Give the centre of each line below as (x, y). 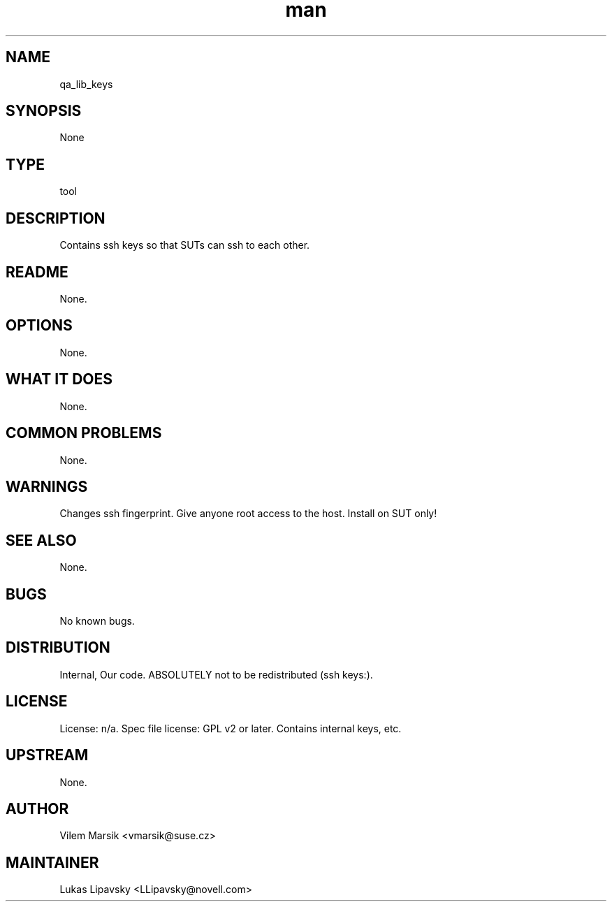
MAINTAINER (52, 862)
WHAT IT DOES (59, 379)
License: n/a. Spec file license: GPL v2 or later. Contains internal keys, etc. (231, 728)
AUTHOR (37, 808)
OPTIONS (39, 326)
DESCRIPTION (56, 218)
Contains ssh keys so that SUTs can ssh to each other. (185, 245)
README (37, 272)
